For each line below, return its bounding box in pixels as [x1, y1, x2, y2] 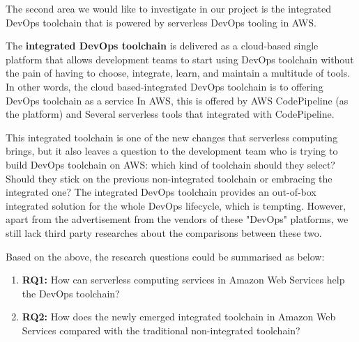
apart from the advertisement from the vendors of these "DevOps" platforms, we [6, 212, 349, 226]
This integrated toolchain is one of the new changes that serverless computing [6, 130, 338, 144]
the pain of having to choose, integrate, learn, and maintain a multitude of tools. [6, 65, 351, 80]
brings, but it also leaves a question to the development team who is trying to [6, 143, 338, 158]
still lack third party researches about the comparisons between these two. [6, 225, 322, 240]
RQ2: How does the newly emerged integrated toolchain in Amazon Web [22, 309, 336, 324]
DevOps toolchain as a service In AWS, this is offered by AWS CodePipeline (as [6, 93, 349, 107]
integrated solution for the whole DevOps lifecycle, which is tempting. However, [6, 198, 346, 212]
